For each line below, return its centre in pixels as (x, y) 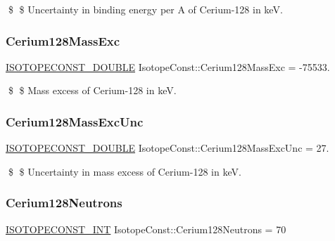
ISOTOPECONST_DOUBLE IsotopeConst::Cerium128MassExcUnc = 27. (167, 148)
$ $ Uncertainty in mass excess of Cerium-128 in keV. (125, 171)
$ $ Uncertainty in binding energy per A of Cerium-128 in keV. (145, 9)
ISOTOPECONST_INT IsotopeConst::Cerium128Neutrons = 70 (146, 229)
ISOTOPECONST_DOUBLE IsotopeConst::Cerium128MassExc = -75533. (168, 66)
